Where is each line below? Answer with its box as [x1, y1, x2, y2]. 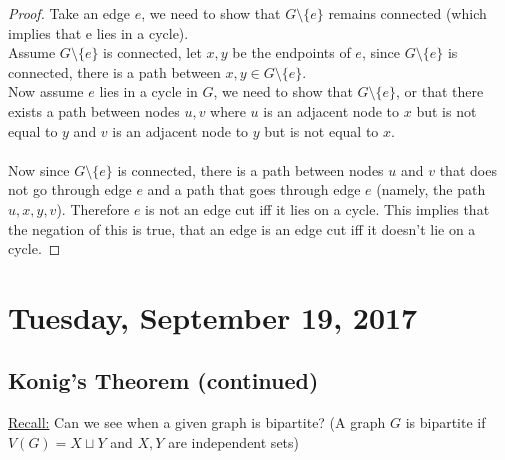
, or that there [396, 81, 484, 102]
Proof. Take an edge [8, 3, 131, 23]
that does [439, 159, 497, 180]
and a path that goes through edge [147, 179, 361, 200]
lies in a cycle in [99, 81, 198, 102]
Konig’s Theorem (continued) [8, 365, 319, 396]
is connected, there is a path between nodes [117, 159, 384, 180]
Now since [8, 159, 70, 180]
